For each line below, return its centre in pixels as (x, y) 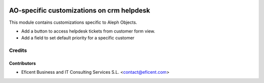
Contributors (22, 63)
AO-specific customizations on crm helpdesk (79, 10)
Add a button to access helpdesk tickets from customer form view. (88, 31)
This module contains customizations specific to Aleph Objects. (73, 22)
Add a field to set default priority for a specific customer (78, 38)
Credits (18, 50)
